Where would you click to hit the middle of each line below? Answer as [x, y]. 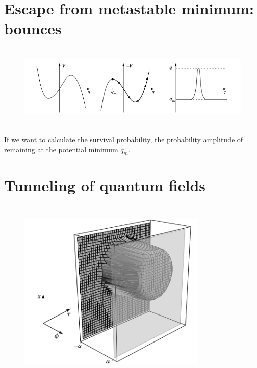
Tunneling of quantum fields [105, 185]
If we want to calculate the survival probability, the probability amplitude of [124, 139]
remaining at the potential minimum [61, 149]
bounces [33, 28]
